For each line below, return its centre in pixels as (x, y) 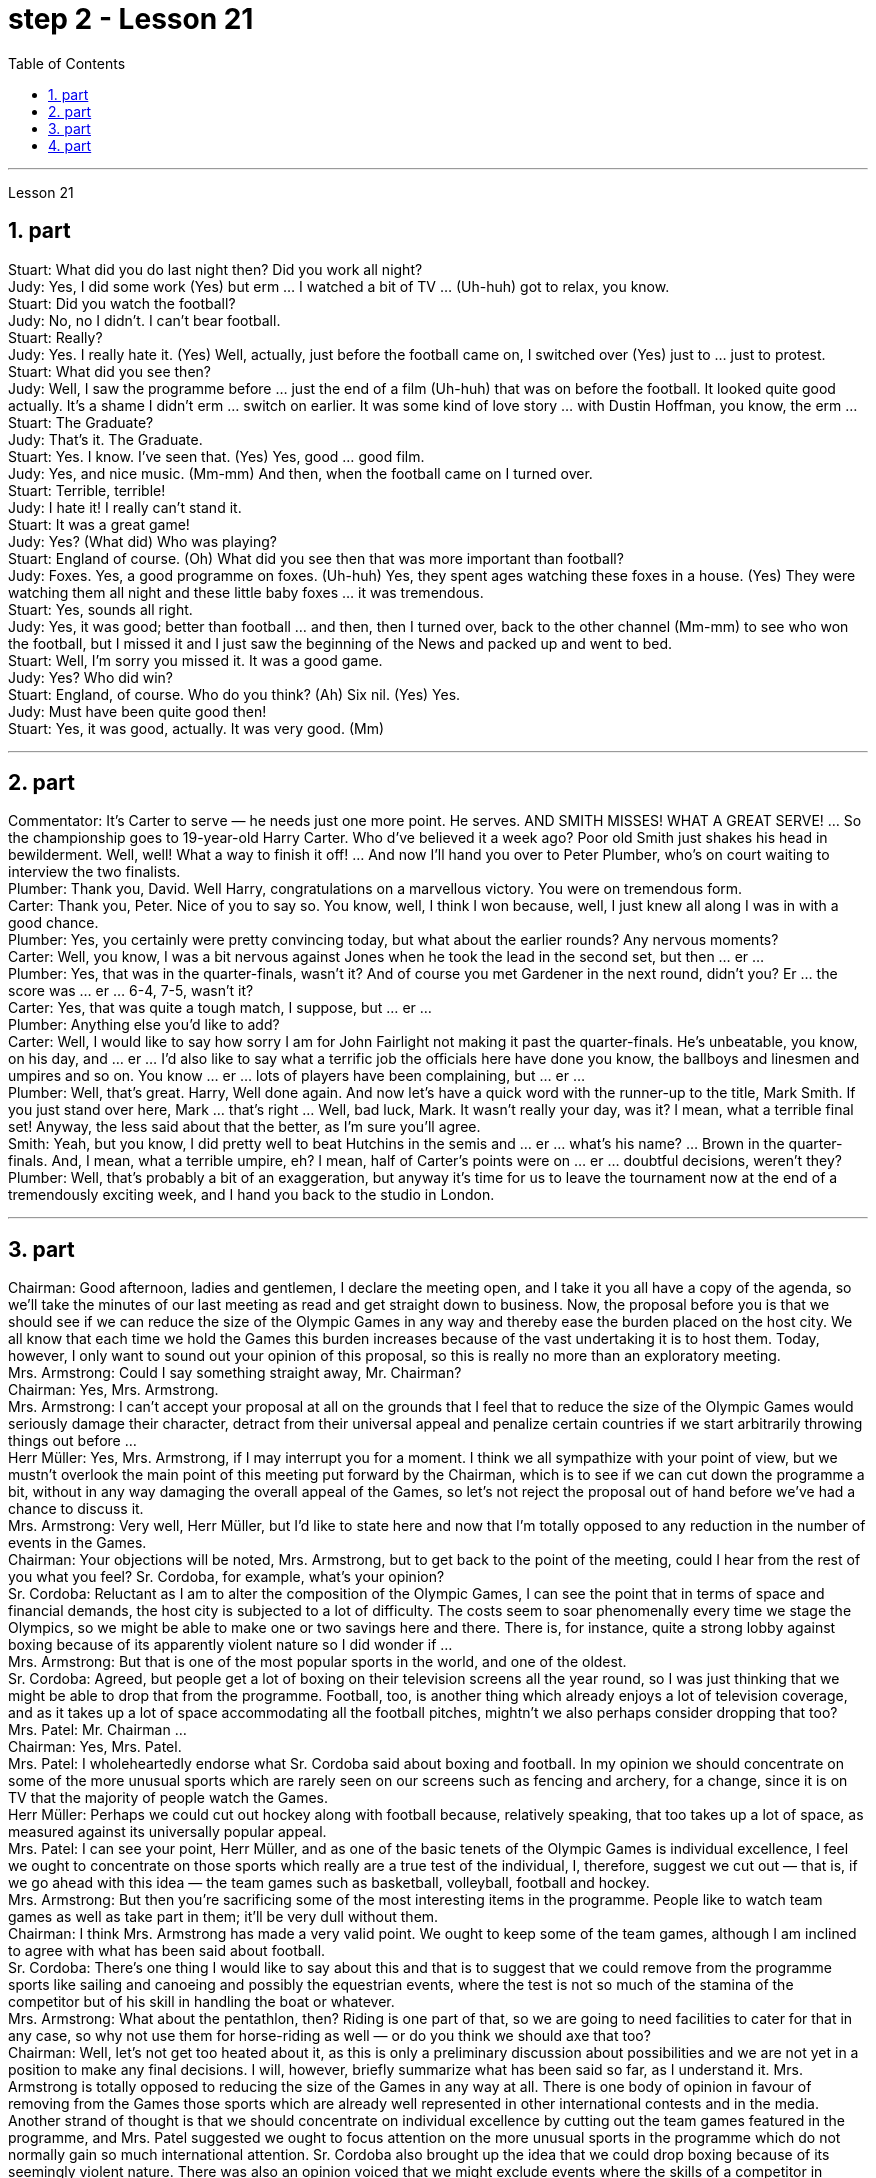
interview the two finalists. (94, 872)
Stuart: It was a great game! (99, 524)
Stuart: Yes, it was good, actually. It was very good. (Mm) (196, 728)
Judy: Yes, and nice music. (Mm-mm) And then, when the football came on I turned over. (300, 473)
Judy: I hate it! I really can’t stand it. (125, 507)
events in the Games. (77, 1543)
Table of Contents (67, 63)
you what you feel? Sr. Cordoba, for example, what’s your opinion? (226, 1577)
